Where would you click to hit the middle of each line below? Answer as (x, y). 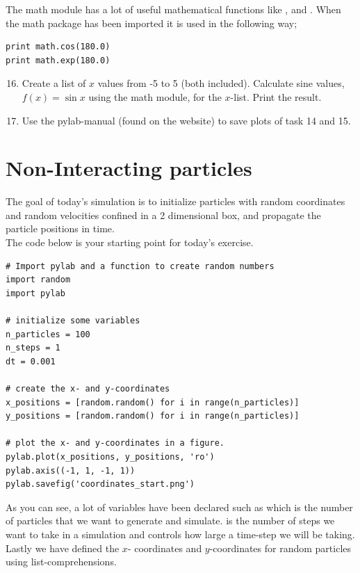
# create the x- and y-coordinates (88, 389)
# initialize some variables (73, 321)
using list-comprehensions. (61, 562)
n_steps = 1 (33, 348)
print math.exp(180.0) (58, 60)
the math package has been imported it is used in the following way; (152, 23)
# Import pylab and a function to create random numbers (140, 266)
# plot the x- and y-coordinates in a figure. (115, 443)
